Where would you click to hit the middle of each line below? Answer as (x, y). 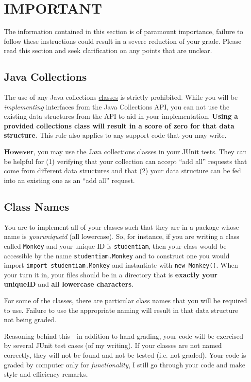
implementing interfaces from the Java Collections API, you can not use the (117, 106)
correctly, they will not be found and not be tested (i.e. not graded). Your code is (125, 355)
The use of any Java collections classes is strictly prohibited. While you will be (121, 97)
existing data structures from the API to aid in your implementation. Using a (121, 116)
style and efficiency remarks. (46, 374)
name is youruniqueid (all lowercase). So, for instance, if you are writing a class (122, 236)
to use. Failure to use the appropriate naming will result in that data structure (121, 310)
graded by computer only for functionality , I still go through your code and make (125, 364)
